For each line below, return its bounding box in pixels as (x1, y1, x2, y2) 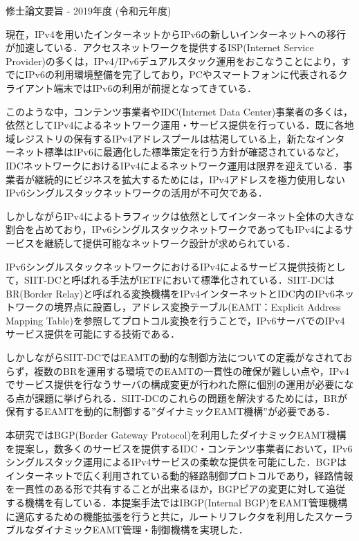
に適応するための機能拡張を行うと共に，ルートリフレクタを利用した (6, 508, 315, 523)
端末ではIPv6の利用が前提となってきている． (53, 80, 257, 95)
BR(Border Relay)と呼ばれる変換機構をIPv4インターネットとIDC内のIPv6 (6, 286, 335, 300)
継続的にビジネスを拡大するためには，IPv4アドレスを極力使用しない (34, 172, 345, 186)
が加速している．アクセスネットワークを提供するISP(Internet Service (6, 40, 314, 55)
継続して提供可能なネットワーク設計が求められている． (44, 235, 296, 250)
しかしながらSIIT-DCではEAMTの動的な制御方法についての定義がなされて (6, 350, 343, 365)
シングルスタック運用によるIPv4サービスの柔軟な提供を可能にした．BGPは (6, 455, 347, 469)
